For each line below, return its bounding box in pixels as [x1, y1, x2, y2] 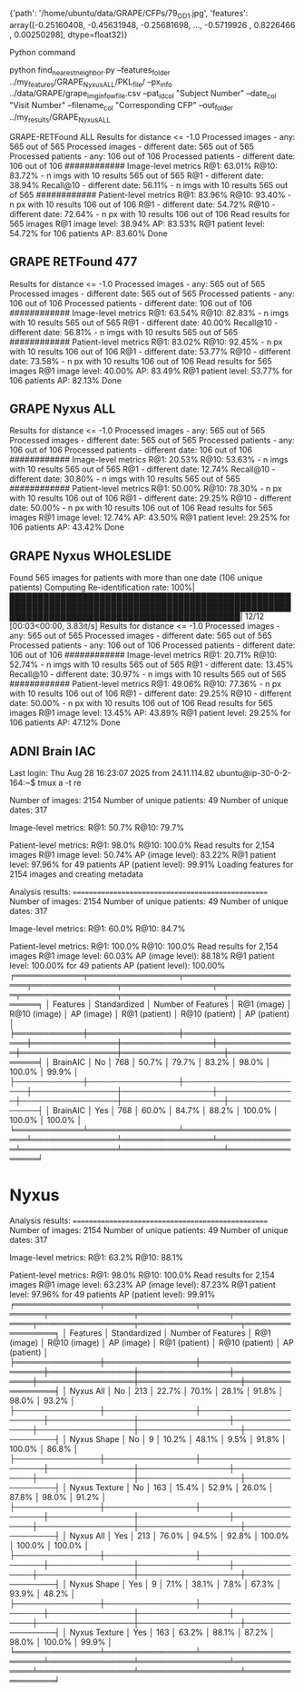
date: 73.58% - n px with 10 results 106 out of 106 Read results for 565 [9, 355, 272, 366]
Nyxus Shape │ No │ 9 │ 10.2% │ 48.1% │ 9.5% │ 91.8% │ [69, 1433, 288, 1444]
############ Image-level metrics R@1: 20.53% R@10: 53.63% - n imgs [9, 454, 289, 465]
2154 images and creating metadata [9, 869, 143, 880]
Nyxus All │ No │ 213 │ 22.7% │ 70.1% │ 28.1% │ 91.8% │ [69, 1385, 284, 1396]
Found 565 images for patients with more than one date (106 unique [9, 572, 263, 583]
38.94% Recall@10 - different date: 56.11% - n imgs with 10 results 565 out [9, 179, 289, 190]
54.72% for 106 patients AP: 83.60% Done [9, 227, 168, 239]
